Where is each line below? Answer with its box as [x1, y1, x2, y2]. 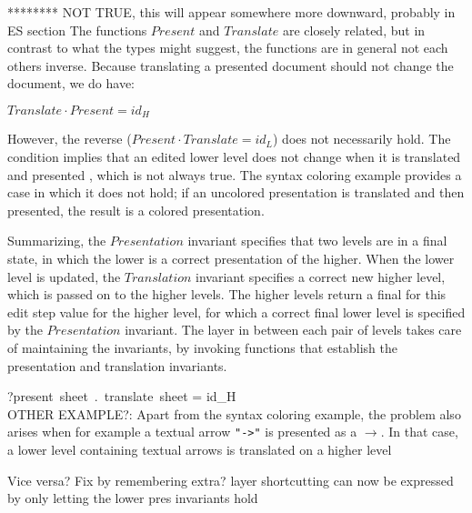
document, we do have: [7, 74, 135, 93]
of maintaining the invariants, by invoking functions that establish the [7, 337, 397, 357]
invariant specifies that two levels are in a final [187, 231, 447, 250]
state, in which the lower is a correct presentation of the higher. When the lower [7, 248, 455, 267]
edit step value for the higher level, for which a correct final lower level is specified [7, 302, 466, 321]
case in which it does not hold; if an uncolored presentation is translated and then [7, 183, 465, 202]
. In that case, [380, 422, 458, 441]
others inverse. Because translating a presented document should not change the [7, 55, 454, 75]
